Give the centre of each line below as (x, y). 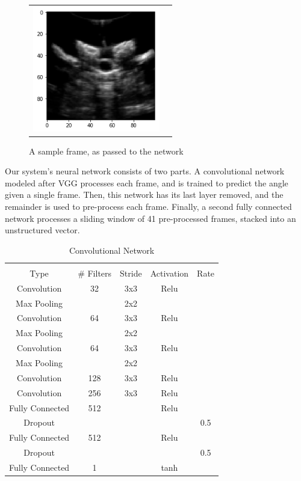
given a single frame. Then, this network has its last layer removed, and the (144, 195)
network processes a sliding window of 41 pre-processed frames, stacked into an (150, 218)
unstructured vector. (42, 230)
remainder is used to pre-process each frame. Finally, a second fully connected (148, 207)
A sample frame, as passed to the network (106, 151)
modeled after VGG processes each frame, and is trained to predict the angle (147, 182)
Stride (131, 273)
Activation (169, 273)
